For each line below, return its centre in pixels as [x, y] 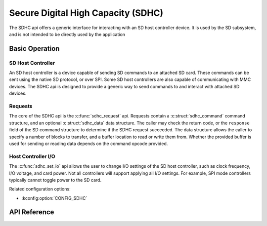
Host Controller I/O [32, 156]
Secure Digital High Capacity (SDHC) [86, 13]
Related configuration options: [40, 189]
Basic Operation [34, 49]
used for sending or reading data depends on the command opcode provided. [89, 144]
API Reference [32, 212]
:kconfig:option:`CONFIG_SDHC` [54, 198]
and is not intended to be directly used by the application [67, 34]
